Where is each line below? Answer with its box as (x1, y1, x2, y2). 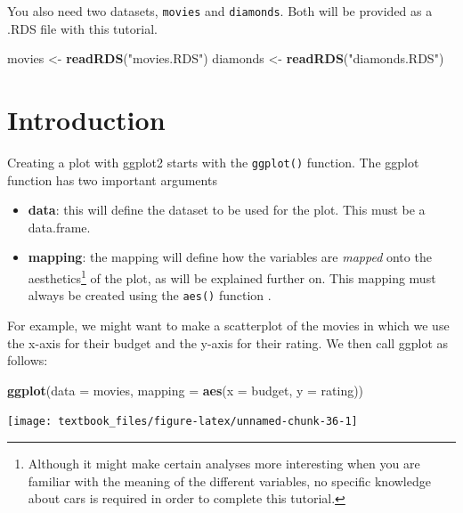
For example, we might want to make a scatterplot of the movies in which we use (7, 315, 450, 334)
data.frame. (28, 217, 91, 236)
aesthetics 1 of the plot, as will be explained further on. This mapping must (28, 266, 436, 287)
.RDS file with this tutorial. (7, 19, 158, 37)
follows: (7, 351, 48, 370)
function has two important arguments (7, 170, 217, 189)
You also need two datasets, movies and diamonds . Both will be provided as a (7, 2, 433, 20)
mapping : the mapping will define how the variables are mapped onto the (28, 248, 432, 266)
